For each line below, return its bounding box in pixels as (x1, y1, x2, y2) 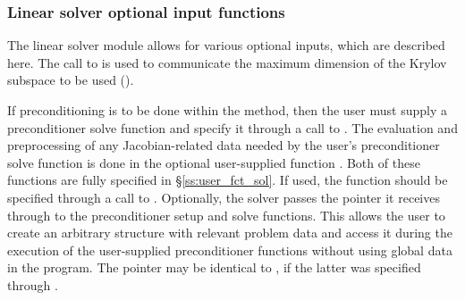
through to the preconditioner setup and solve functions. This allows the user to (7, 205, 445, 224)
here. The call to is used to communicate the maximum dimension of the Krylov (7, 53, 447, 71)
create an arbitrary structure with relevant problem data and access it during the (7, 223, 452, 242)
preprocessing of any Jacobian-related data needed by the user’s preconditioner (7, 136, 440, 154)
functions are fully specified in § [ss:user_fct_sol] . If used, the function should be (7, 171, 448, 189)
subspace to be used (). (7, 71, 134, 89)
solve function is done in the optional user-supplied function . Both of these (7, 153, 420, 171)
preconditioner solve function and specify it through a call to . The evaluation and (7, 118, 458, 137)
